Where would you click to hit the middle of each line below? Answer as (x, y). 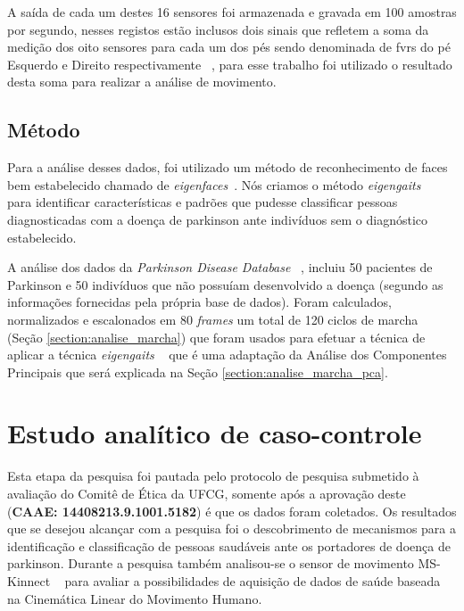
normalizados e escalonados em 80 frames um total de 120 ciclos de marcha (213, 319)
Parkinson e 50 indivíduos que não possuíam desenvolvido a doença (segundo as (225, 284)
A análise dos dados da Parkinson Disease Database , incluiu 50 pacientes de (220, 267)
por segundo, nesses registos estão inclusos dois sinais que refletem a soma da (218, 29)
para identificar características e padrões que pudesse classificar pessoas (203, 202)
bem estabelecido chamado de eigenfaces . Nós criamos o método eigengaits (214, 184)
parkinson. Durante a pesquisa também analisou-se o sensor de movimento (211, 563)
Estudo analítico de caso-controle (215, 433)
